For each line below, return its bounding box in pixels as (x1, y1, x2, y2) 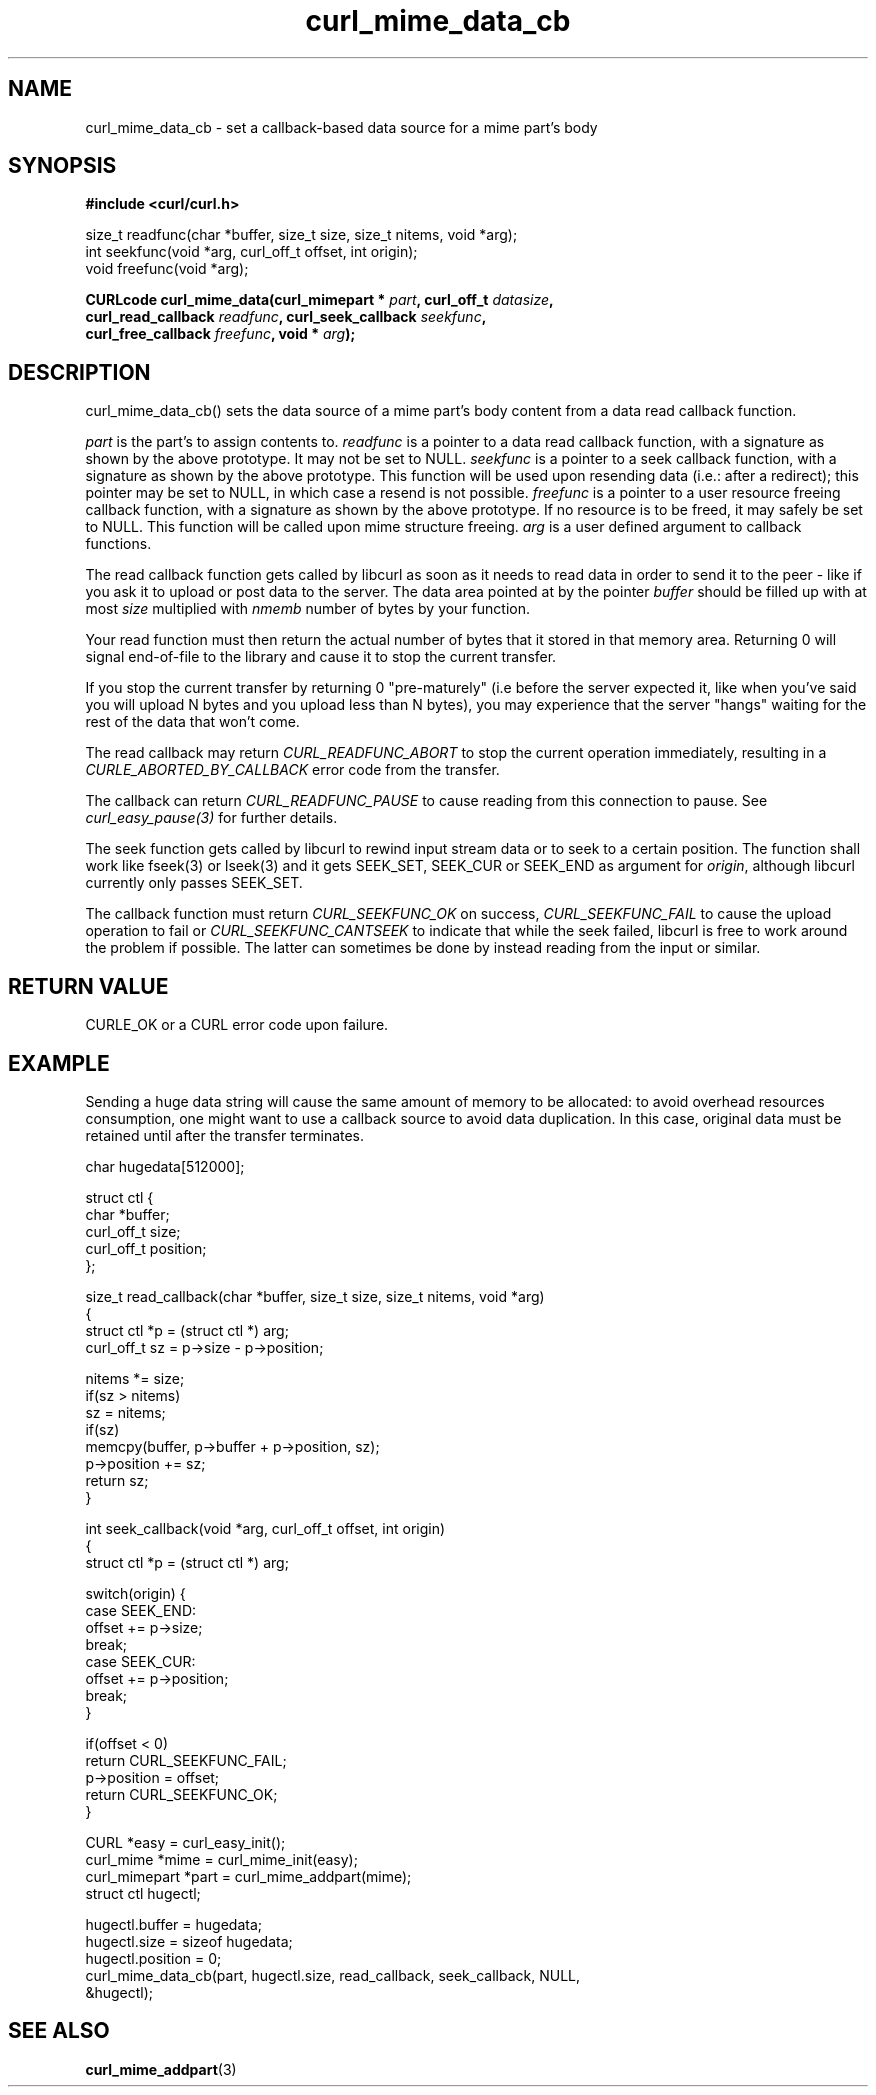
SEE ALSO (8, 2018, 110, 2044)
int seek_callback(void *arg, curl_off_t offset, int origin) (85, 1519, 446, 1537)
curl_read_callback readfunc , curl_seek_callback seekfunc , (85, 308, 487, 326)
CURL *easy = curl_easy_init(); (85, 1833, 286, 1851)
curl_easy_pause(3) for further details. (85, 809, 338, 827)
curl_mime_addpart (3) (85, 2060, 237, 2078)
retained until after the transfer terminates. (85, 1126, 365, 1144)
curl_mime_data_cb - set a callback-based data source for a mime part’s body (85, 118, 598, 136)
